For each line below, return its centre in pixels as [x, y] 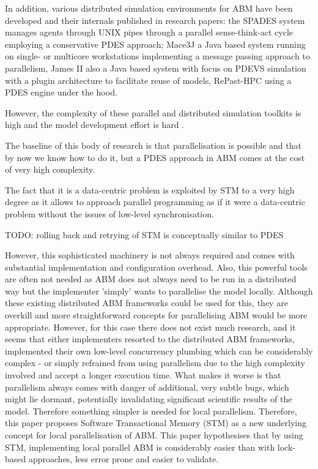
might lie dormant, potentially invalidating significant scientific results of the [149, 399]
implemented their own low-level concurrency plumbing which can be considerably [159, 351]
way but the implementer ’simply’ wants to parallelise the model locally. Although [159, 291]
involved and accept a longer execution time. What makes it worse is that [143, 375]
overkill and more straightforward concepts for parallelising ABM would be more [156, 315]
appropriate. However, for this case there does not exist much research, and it [150, 327]
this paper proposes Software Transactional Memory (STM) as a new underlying [156, 423]
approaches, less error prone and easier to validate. [124, 459]
